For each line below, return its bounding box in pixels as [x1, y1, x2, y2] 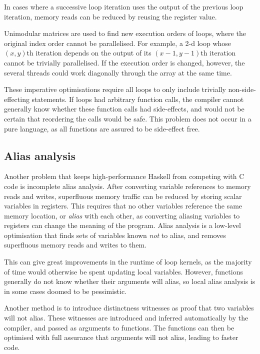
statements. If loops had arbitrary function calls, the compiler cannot [31, 93, 244, 104]
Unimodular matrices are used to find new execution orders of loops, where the [4, 28, 246, 38]
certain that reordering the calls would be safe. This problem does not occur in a [4, 113, 251, 123]
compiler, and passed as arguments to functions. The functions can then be [4, 322, 234, 332]
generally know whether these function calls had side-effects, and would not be [4, 103, 244, 114]
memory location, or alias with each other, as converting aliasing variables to [4, 210, 240, 220]
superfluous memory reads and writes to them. [4, 239, 147, 250]
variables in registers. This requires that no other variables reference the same [4, 200, 242, 211]
